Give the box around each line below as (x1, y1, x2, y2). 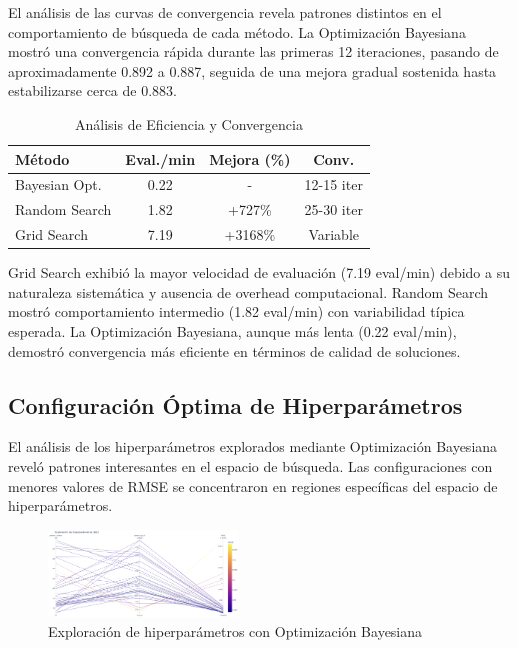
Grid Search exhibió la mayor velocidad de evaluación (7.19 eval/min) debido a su (8, 262, 510, 283)
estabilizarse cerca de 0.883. (8, 80, 177, 101)
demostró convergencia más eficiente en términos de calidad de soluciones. (8, 340, 461, 361)
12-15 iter (304, 174, 363, 195)
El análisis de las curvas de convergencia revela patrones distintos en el (8, 2, 442, 22)
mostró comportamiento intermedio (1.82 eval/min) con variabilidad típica (8, 301, 465, 322)
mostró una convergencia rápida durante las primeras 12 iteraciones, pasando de (8, 41, 499, 62)
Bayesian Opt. (15, 174, 102, 195)
